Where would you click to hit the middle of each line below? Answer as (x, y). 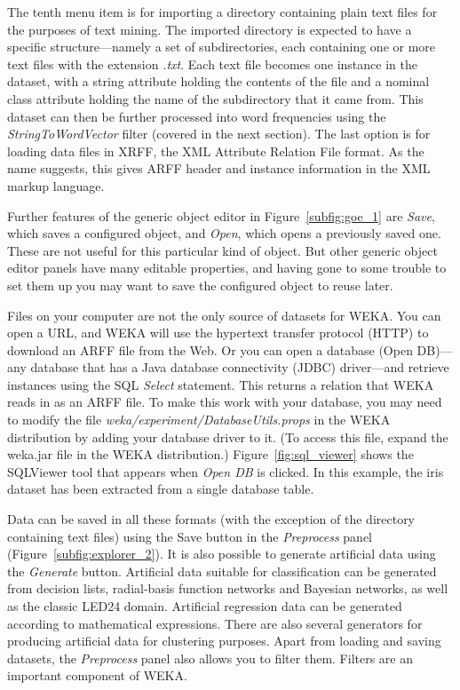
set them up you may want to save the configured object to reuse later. (200, 285)
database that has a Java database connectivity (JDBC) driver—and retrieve (240, 367)
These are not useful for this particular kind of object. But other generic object (222, 250)
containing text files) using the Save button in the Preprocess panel (190, 536)
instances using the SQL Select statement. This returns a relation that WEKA (221, 384)
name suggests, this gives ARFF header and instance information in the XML (219, 168)
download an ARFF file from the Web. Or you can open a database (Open (210, 349)
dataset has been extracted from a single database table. (161, 489)
